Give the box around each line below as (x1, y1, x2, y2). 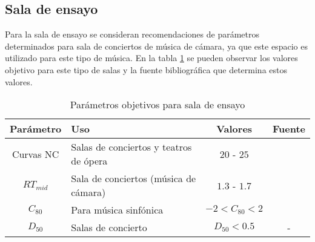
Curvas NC (12, 146, 59, 161)
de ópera (71, 154, 108, 168)
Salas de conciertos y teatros (71, 140, 192, 154)
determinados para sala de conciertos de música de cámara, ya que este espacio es (5, 39, 308, 52)
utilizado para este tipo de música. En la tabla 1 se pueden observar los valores (5, 51, 298, 64)
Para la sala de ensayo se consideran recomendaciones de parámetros (5, 28, 260, 41)
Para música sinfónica (71, 203, 164, 217)
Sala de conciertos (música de (71, 171, 196, 186)
